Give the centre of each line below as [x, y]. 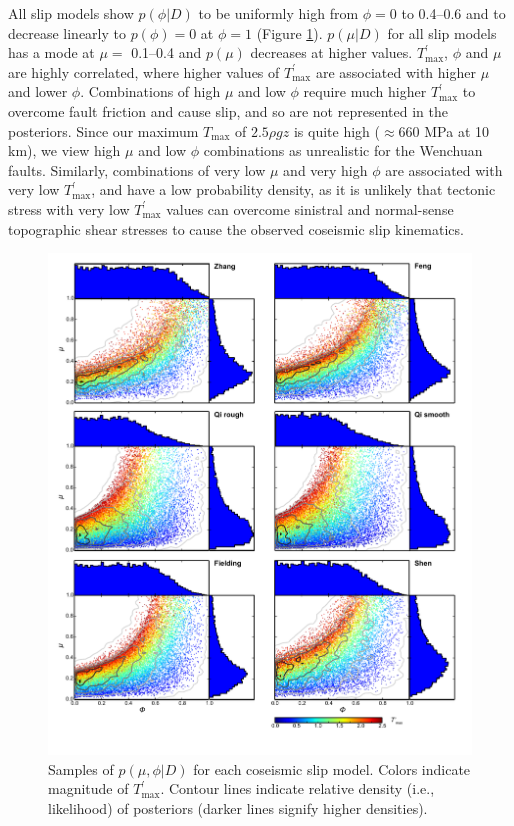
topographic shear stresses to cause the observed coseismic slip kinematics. [236, 228]
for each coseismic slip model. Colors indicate [332, 768]
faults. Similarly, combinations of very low [137, 169]
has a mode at [51, 52]
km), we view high [64, 150]
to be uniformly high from [278, 13]
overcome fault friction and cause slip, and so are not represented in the [228, 110]
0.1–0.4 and [166, 52]
